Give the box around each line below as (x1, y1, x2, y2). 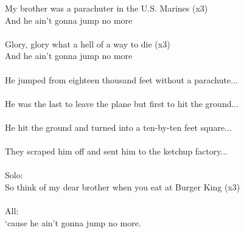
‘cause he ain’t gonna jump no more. (5, 216, 141, 229)
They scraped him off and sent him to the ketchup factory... (5, 145, 228, 158)
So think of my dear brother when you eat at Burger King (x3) (5, 180, 240, 193)
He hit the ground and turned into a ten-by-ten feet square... (5, 120, 232, 133)
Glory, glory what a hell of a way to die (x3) (5, 37, 170, 50)
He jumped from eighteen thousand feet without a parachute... (5, 73, 238, 86)
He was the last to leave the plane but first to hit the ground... (5, 97, 239, 110)
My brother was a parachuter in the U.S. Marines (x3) (5, 2, 208, 14)
